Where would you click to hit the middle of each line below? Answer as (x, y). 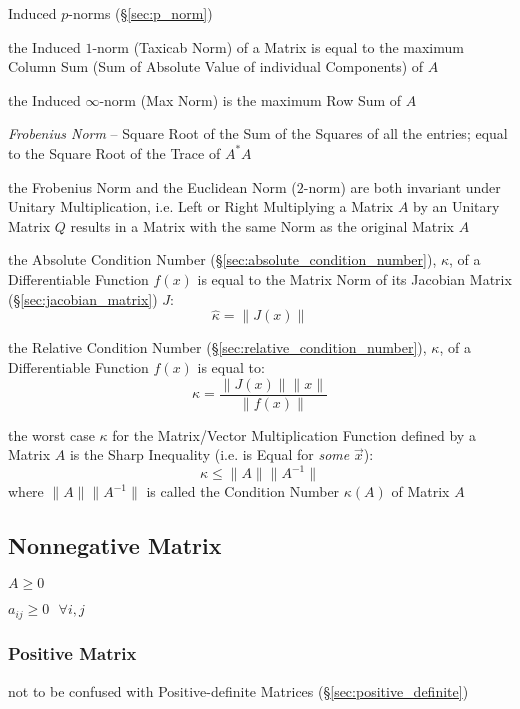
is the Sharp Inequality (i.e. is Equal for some (209, 454)
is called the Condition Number (243, 491)
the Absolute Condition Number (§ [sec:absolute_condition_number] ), (222, 259)
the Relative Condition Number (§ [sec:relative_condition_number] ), (217, 347)
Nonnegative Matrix (115, 545)
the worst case (51, 434)
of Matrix (420, 491)
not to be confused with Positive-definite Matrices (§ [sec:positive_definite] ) (238, 690)
